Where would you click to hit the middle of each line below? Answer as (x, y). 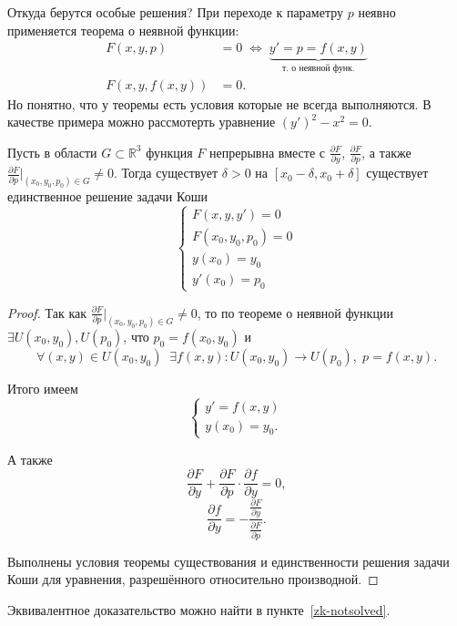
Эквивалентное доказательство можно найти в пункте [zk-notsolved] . (199, 610)
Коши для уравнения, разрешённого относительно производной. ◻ (193, 579)
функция (169, 152)
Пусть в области (52, 152)
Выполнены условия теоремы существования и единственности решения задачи (228, 561)
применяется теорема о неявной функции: (123, 30)
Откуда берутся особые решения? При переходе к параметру (176, 12)
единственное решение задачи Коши (107, 196)
